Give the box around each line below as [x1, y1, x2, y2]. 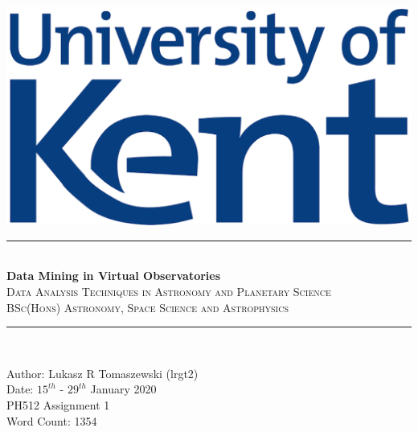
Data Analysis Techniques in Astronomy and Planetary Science [6, 282, 331, 299]
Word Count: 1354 [6, 412, 97, 429]
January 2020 [90, 381, 157, 397]
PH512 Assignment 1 [6, 396, 110, 413]
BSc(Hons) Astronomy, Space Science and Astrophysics [6, 298, 289, 315]
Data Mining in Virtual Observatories [6, 267, 221, 284]
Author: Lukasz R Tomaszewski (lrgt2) [6, 364, 199, 381]
